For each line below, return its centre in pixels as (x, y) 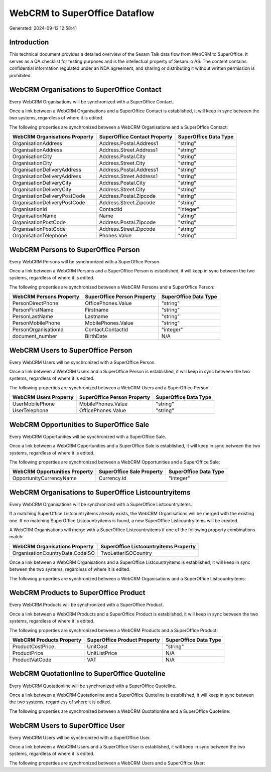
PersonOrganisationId (38, 330)
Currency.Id (112, 478)
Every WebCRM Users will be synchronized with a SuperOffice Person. (83, 362)
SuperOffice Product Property (123, 640)
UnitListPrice (102, 653)
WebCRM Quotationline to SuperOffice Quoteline (87, 674)
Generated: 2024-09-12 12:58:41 (43, 28)
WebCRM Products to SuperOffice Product (77, 593)
